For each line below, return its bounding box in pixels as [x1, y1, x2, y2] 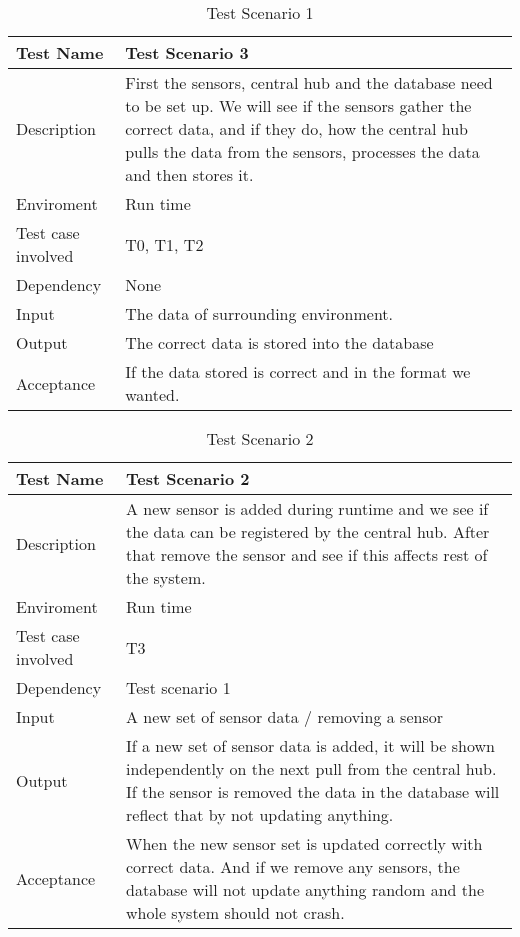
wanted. [125, 383, 180, 406]
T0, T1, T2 [125, 232, 204, 256]
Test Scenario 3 [125, 41, 249, 64]
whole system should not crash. [126, 901, 345, 924]
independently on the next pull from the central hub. [126, 757, 497, 780]
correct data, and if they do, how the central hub [125, 117, 469, 140]
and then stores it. [125, 163, 254, 186]
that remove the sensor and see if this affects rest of [126, 543, 488, 566]
